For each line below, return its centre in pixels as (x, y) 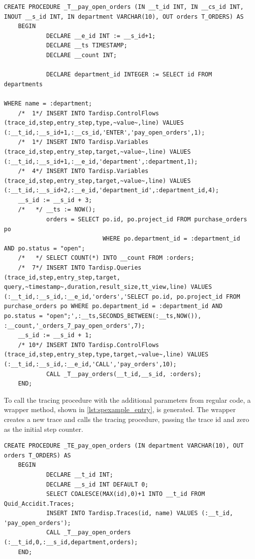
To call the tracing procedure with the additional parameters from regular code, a (127, 400)
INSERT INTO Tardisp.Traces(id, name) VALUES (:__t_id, (140, 513)
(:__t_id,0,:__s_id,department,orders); (71, 542)
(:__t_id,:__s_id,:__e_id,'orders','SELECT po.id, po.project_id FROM (122, 297)
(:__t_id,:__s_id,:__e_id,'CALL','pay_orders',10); (90, 364)
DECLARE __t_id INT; (80, 474)
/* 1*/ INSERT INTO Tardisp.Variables (83, 142)
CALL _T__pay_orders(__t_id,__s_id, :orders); (124, 374)
